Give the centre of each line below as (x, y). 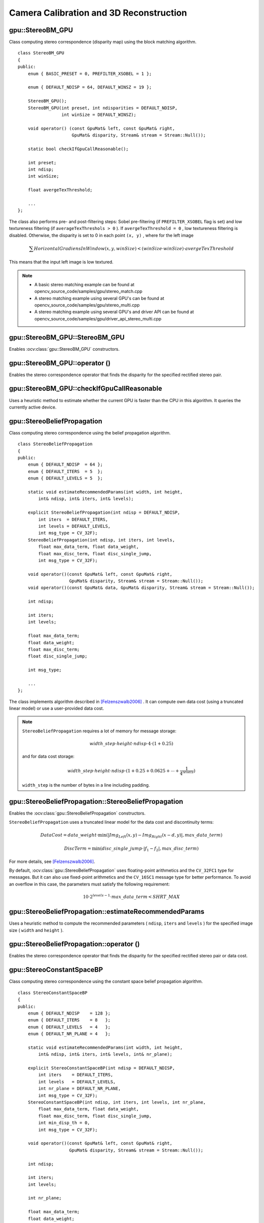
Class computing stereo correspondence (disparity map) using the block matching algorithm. (103, 42)
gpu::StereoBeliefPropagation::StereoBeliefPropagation (96, 802)
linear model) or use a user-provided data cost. (56, 708)
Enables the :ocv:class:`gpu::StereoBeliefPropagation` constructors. (77, 813)
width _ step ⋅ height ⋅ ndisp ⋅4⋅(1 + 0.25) (132, 744)
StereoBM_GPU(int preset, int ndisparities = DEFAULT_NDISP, (103, 108)
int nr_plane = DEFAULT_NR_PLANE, (80, 1089)
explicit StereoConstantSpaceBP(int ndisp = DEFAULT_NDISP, (101, 1068)
